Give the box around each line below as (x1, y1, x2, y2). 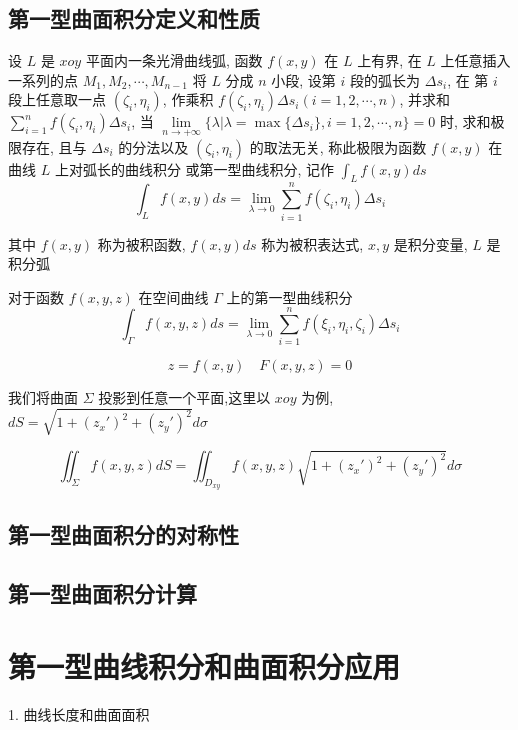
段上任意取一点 (8, 89, 106, 110)
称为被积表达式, (261, 233, 364, 254)
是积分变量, (393, 233, 468, 254)
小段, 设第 (271, 69, 336, 90)
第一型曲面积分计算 (8, 577, 197, 608)
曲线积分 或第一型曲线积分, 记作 (124, 158, 335, 179)
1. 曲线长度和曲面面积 (8, 704, 150, 725)
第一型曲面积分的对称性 (8, 518, 239, 549)
